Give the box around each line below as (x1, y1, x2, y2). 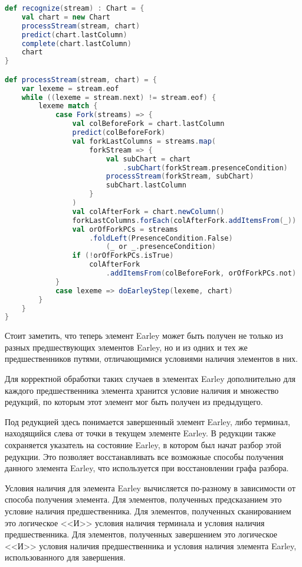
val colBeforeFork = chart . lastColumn (72, 119, 225, 128)
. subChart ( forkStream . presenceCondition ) (123, 163, 288, 172)
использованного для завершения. (5, 551, 126, 563)
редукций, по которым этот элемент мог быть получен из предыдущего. (5, 396, 263, 408)
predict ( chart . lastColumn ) (21, 30, 127, 39)
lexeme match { (38, 102, 98, 111)
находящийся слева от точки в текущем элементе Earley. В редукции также (5, 427, 276, 439)
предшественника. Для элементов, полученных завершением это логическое (5, 528, 278, 540)
